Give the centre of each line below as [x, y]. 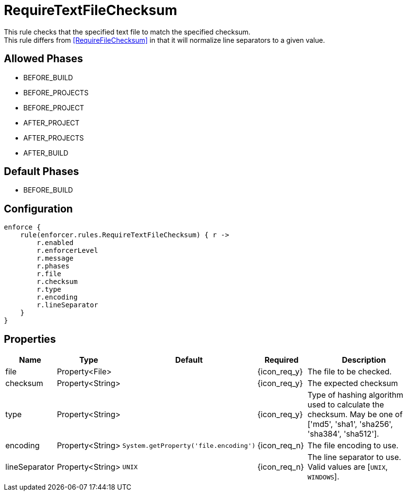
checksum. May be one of [355, 415]
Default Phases [42, 172]
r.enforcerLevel [67, 251]
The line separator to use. [354, 457]
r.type [49, 290]
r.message [55, 258]
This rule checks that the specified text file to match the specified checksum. [127, 32]
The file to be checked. [350, 372]
